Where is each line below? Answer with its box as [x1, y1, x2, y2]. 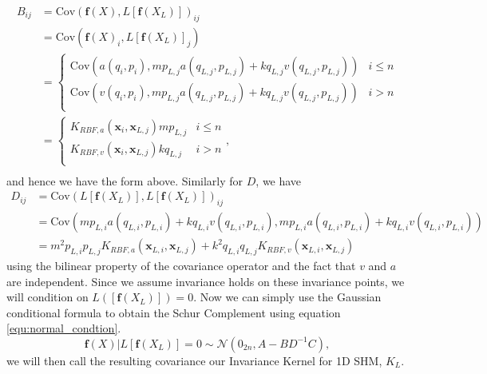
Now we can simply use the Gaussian [200, 288, 382, 305]
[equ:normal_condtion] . [6, 320, 121, 336]
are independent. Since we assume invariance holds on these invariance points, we [6, 273, 405, 289]
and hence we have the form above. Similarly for [6, 172, 243, 189]
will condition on [6, 288, 89, 305]
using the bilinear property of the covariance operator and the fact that [6, 257, 356, 273]
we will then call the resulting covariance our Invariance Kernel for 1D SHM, [6, 352, 382, 368]
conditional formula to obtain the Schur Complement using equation [6, 304, 341, 320]
